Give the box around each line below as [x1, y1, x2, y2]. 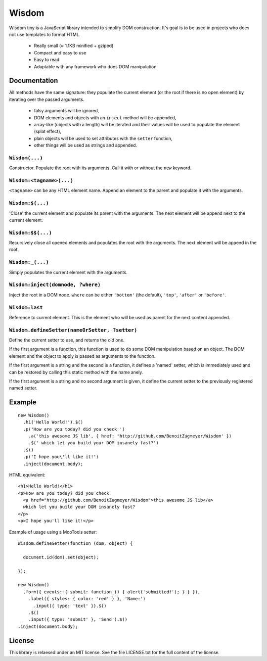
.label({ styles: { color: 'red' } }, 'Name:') [28, 596, 146, 602]
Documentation [9, 77, 58, 85]
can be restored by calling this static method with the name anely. [9, 369, 143, 375]
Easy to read [34, 57, 60, 63]
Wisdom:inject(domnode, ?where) [9, 282, 101, 288]
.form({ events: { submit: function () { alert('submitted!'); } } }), [23, 589, 201, 595]
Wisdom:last [9, 304, 43, 311]
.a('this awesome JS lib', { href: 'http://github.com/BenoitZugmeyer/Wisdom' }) [28, 433, 232, 439]
